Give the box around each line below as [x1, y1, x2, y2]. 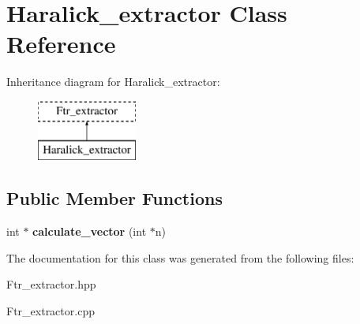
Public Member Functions [6, 186, 223, 210]
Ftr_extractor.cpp [6, 303, 95, 319]
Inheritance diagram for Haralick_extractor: [6, 73, 220, 90]
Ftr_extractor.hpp [6, 276, 96, 292]
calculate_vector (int [32, 223, 147, 240]
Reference [6, 28, 116, 60]
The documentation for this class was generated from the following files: [6, 249, 354, 266]
